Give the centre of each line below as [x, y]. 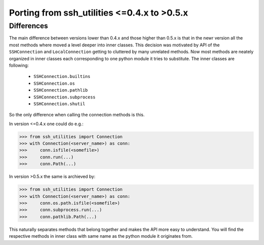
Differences [29, 26]
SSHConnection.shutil [59, 104]
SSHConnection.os [54, 83]
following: [19, 65]
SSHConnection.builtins [62, 76]
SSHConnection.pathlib [61, 90]
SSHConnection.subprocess [65, 97]
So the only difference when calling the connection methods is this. [77, 115]
